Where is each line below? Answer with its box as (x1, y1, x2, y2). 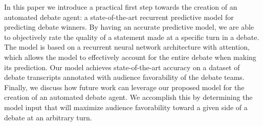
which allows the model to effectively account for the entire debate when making (4, 51, 256, 62)
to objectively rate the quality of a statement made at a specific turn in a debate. (4, 31, 259, 42)
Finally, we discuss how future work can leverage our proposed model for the (4, 81, 245, 92)
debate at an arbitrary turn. (4, 112, 92, 122)
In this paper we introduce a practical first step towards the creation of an (4, 2, 237, 12)
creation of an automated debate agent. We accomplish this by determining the (4, 92, 253, 102)
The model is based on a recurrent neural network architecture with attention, (4, 41, 250, 52)
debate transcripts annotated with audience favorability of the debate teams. (4, 72, 245, 82)
